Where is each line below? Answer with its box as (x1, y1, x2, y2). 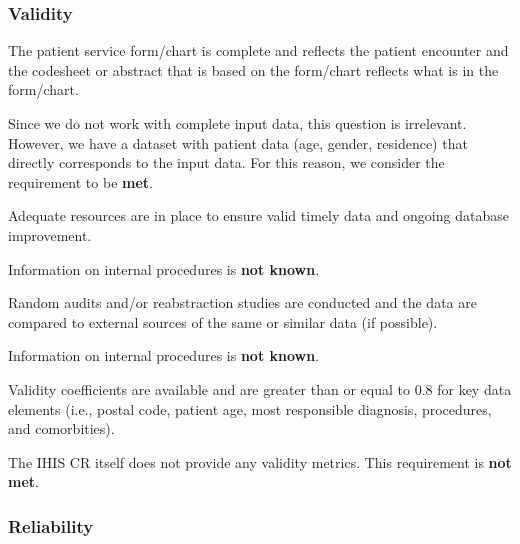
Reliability (8, 513, 94, 538)
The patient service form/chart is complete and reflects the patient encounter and (8, 40, 509, 61)
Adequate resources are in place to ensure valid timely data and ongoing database (8, 205, 509, 226)
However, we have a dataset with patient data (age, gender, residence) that (8, 132, 468, 153)
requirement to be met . (8, 171, 153, 192)
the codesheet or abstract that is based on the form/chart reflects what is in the (8, 59, 499, 80)
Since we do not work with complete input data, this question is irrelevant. (8, 113, 467, 133)
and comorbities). (8, 418, 115, 439)
